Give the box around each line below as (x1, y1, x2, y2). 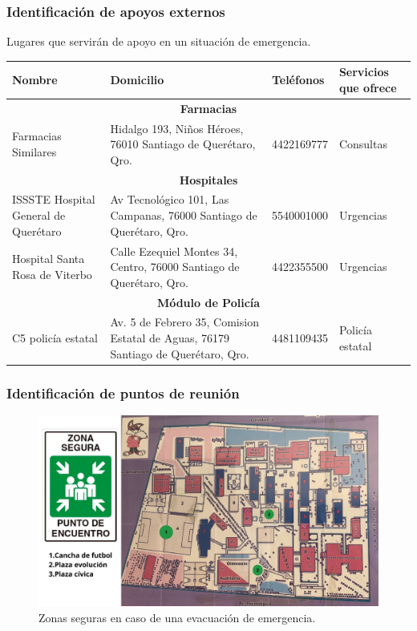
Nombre (12, 71, 58, 88)
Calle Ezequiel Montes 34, (110, 242, 238, 259)
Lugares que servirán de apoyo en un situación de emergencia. (6, 33, 311, 50)
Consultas (338, 136, 387, 152)
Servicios (338, 63, 389, 80)
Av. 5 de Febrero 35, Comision (110, 313, 259, 330)
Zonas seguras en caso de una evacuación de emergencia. (38, 609, 316, 625)
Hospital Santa (12, 250, 85, 267)
